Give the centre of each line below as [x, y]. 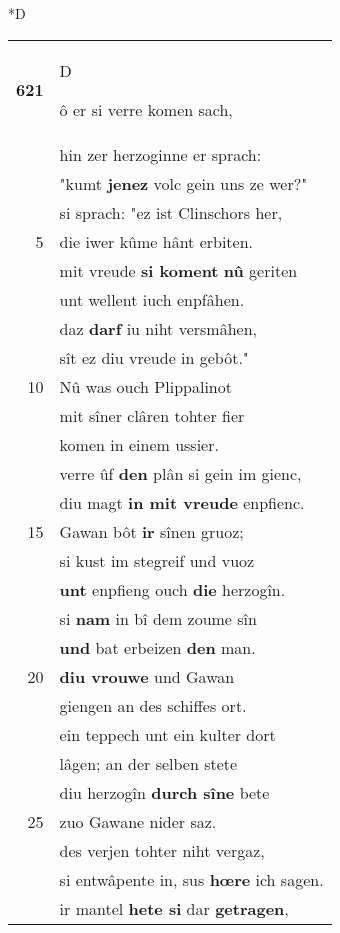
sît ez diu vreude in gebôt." [154, 357]
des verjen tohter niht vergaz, [162, 850]
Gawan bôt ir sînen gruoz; [151, 531]
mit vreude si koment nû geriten [178, 270]
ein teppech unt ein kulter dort [167, 734]
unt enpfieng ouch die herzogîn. [172, 589]
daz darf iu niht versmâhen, [158, 328]
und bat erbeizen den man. [157, 647]
